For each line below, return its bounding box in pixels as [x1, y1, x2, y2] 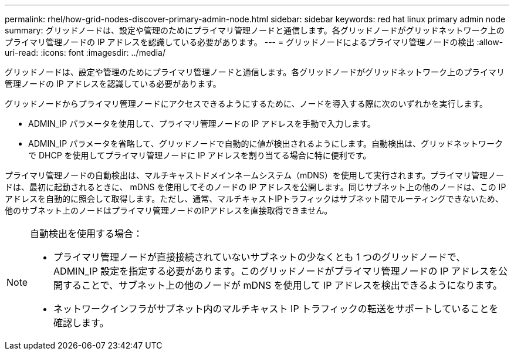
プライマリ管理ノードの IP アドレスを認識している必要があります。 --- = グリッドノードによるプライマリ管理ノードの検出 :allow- [5, 37, 503, 47]
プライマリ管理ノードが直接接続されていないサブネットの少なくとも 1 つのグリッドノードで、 [53, 251, 466, 263]
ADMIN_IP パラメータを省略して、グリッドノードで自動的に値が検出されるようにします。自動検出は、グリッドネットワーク [28, 138, 503, 148]
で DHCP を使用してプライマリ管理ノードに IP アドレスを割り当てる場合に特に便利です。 [28, 150, 371, 160]
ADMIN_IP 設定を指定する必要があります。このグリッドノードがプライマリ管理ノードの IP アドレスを [53, 265, 498, 277]
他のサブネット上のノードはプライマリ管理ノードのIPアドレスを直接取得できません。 [5, 205, 333, 215]
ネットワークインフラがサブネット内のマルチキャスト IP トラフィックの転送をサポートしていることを [53, 303, 499, 315]
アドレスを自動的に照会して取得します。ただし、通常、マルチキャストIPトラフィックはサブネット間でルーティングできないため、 [5, 194, 503, 204]
